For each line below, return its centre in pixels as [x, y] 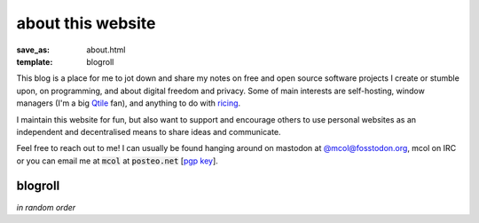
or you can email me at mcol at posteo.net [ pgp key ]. [118, 161]
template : [35, 61]
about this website [86, 23]
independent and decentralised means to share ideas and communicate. [149, 131]
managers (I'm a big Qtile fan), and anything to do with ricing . [129, 103]
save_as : [33, 50]
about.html [106, 50]
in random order [46, 207]
